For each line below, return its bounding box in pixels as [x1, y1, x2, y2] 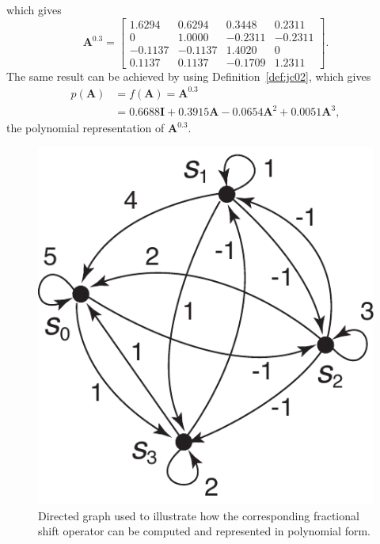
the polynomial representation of [6, 120, 165, 136]
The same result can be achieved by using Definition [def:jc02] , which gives [6, 67, 371, 84]
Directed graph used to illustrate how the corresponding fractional [38, 507, 359, 523]
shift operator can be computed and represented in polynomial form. [38, 523, 370, 539]
